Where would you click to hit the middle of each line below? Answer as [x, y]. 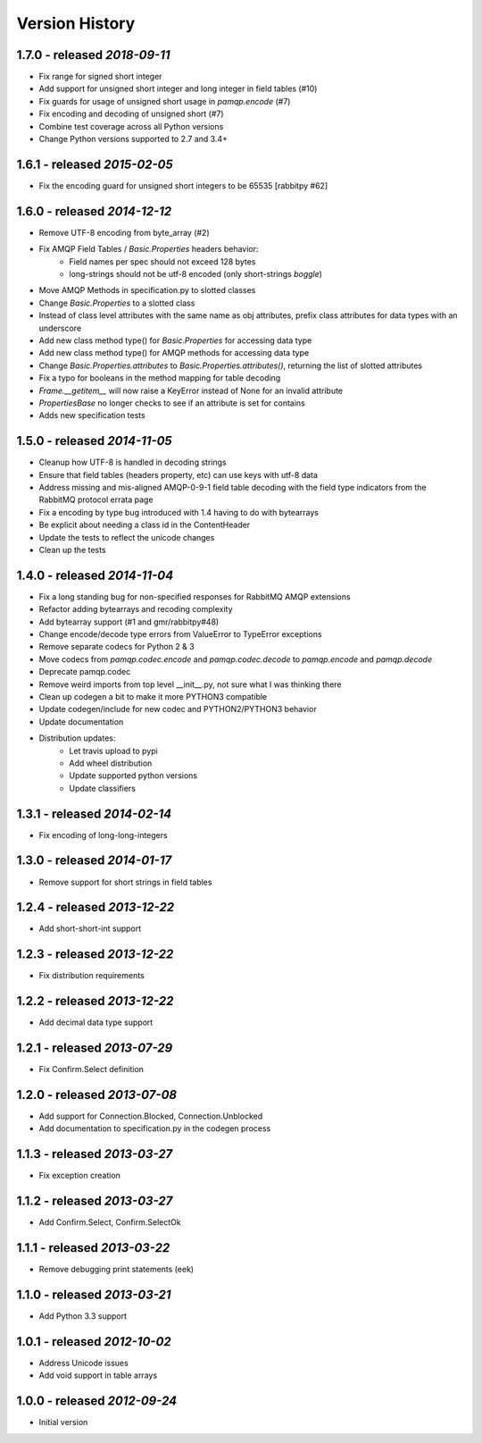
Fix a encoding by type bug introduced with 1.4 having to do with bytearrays [179, 512]
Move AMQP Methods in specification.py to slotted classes [147, 290]
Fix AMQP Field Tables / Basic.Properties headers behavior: [149, 249]
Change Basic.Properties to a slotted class [117, 303]
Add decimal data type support [96, 1022]
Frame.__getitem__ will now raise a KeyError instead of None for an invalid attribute [191, 390]
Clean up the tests [72, 550]
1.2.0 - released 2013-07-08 [97, 1095]
